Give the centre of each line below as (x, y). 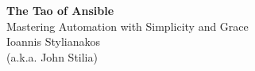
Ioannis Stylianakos (54, 41)
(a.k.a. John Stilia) (52, 56)
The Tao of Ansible (60, 10)
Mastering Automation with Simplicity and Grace (127, 26)
